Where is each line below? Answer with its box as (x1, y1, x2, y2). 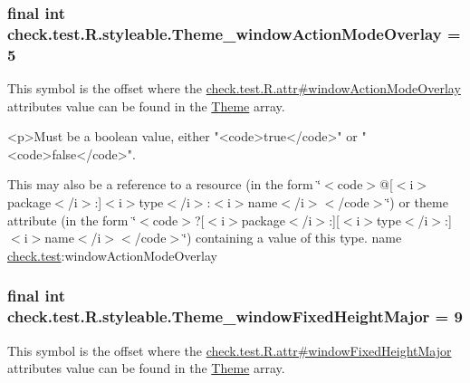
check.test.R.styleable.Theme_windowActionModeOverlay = (7, 22, 461, 44)
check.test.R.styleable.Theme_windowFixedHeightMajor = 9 (7, 305, 463, 328)
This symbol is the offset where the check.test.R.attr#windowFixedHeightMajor (7, 340, 452, 359)
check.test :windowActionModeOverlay (7, 245, 217, 264)
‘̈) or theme (386, 193, 448, 212)
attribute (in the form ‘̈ (7, 210, 137, 229)
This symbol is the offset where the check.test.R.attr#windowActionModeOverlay (7, 79, 461, 98)
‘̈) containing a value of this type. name (183, 228, 402, 247)
